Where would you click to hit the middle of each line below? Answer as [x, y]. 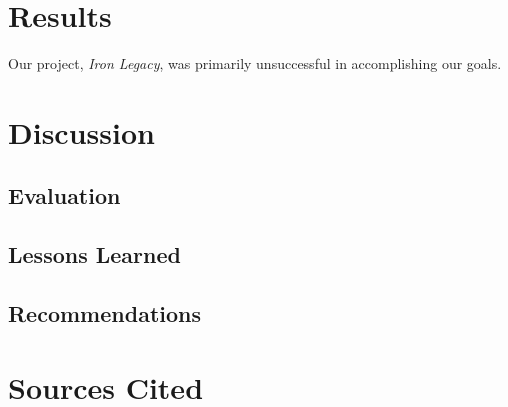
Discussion [81, 131]
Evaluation [64, 195]
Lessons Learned [94, 254]
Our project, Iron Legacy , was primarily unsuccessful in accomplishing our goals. [255, 63]
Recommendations [104, 313]
